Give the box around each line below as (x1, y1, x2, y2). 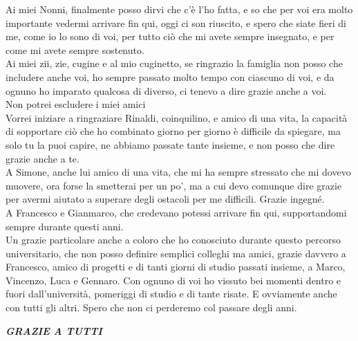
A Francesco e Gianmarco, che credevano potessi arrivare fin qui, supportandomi (6, 205, 347, 219)
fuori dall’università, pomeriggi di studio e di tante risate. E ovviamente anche (6, 286, 337, 301)
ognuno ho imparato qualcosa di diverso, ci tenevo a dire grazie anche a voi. (6, 83, 327, 98)
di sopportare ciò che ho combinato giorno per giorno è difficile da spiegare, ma (6, 124, 341, 138)
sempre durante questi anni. (6, 219, 124, 233)
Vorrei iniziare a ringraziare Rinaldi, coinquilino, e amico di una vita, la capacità (6, 110, 348, 125)
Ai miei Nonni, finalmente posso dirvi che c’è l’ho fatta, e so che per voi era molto (6, 2, 353, 16)
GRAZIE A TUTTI (6, 323, 102, 338)
